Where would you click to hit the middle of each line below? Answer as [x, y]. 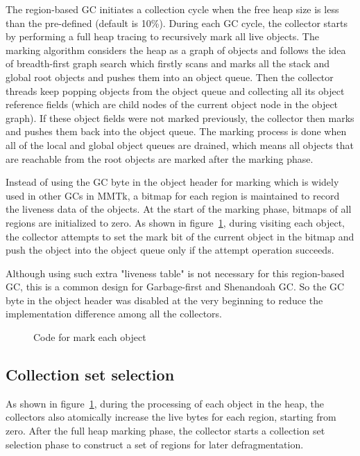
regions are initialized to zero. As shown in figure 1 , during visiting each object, [175, 222]
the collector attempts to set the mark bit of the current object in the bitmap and [180, 236]
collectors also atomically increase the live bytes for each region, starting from [171, 417]
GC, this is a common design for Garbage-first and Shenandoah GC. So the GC [175, 287]
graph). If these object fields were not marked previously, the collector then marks [180, 117]
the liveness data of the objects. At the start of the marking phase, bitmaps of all [179, 209]
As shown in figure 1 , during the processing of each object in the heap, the [165, 403]
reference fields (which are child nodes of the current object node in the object [172, 104]
